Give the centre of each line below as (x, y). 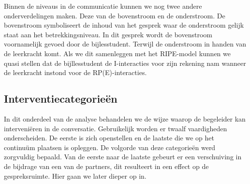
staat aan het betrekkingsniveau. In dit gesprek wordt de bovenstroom (108, 34)
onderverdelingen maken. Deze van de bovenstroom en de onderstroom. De (115, 15)
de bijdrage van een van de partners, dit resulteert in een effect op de (106, 166)
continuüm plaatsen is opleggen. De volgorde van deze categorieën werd (110, 147)
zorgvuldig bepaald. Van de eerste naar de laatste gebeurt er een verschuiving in (123, 157)
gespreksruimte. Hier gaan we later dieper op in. (75, 176)
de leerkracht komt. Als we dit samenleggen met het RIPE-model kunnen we (117, 53)
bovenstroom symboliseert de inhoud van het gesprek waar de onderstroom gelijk (124, 25)
